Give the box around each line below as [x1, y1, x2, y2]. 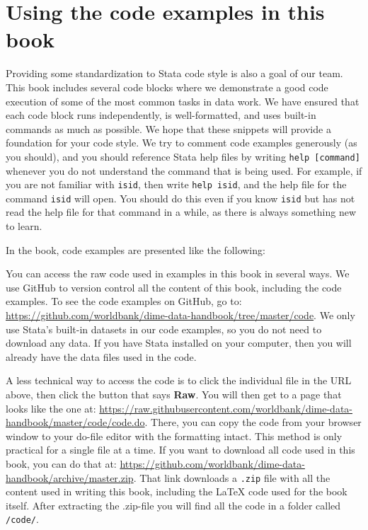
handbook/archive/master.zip [6, 470, 134, 485]
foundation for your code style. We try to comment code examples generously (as [6, 135, 357, 150]
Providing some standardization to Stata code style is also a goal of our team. [6, 66, 343, 81]
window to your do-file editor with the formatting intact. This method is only [6, 428, 343, 443]
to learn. [6, 219, 42, 234]
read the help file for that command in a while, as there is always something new [6, 204, 357, 219]
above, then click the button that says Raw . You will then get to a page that [6, 386, 342, 401]
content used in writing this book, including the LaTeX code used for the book [6, 484, 347, 499]
